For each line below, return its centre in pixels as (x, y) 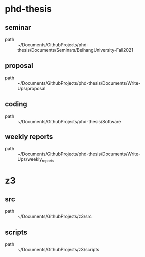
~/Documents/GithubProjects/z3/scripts (59, 250)
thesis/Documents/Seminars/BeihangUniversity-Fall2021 (75, 50)
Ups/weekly (30, 159)
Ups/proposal (32, 88)
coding (16, 104)
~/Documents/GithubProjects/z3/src (55, 216)
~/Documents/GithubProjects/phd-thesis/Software (69, 121)
